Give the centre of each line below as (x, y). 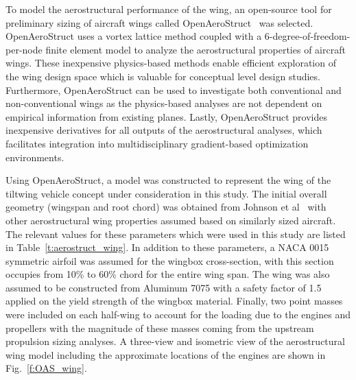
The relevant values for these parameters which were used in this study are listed (176, 234)
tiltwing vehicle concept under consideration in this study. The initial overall (166, 193)
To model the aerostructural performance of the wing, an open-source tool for (169, 9)
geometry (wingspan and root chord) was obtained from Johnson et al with (166, 207)
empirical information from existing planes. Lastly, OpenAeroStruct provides (167, 116)
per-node (24, 49)
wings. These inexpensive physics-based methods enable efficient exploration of (171, 63)
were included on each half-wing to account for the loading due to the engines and (178, 314)
